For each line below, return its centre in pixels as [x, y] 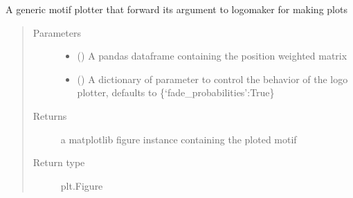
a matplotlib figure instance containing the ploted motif [179, 139]
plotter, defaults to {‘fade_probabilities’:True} [176, 92]
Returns [50, 115]
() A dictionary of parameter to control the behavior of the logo [212, 79]
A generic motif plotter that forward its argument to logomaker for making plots [176, 9]
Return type [59, 162]
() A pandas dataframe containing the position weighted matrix [212, 56]
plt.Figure [82, 185]
